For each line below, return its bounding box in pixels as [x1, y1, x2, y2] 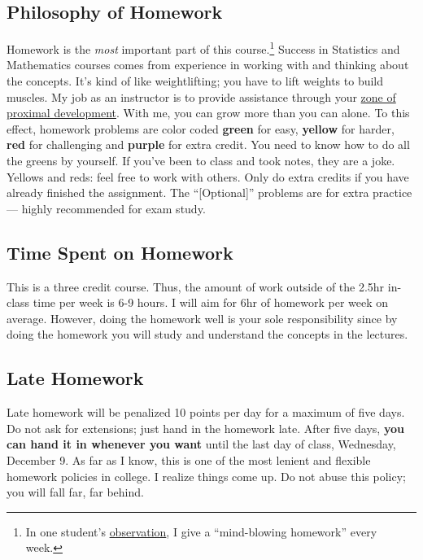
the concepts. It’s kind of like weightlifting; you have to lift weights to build [7, 72, 384, 90]
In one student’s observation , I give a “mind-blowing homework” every [25, 523, 377, 540]
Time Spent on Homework [7, 239, 233, 265]
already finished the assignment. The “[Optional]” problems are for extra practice [7, 184, 412, 201]
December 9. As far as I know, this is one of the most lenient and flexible [7, 451, 371, 468]
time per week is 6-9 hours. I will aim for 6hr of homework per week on [33, 294, 389, 311]
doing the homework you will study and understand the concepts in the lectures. [7, 326, 408, 343]
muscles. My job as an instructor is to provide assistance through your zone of [7, 88, 396, 105]
